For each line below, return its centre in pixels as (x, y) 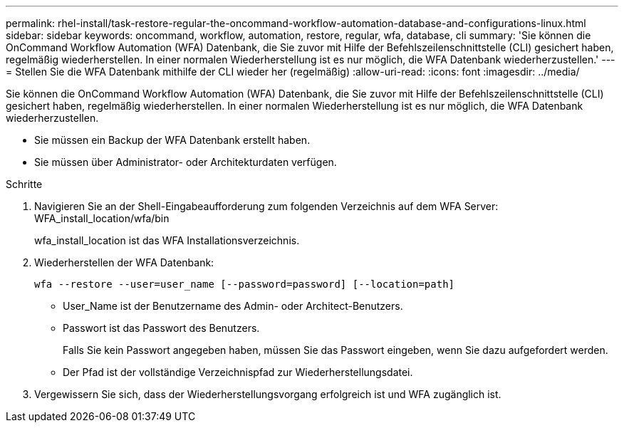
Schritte (24, 184)
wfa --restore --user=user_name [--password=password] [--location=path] (245, 284)
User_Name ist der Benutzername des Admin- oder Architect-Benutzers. (233, 306)
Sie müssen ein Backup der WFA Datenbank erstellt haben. (172, 140)
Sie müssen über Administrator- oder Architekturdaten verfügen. (186, 162)
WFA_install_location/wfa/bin (102, 218)
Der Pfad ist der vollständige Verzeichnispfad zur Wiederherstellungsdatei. (238, 372)
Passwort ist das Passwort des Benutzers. (161, 328)
